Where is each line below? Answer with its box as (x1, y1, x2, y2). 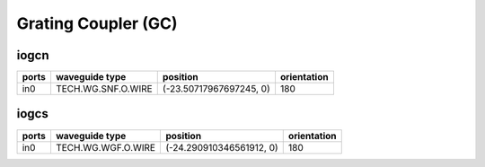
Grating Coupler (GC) (16, 13, 178, 33)
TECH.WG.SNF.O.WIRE (55, 83, 153, 95)
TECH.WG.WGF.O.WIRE (55, 141, 156, 154)
